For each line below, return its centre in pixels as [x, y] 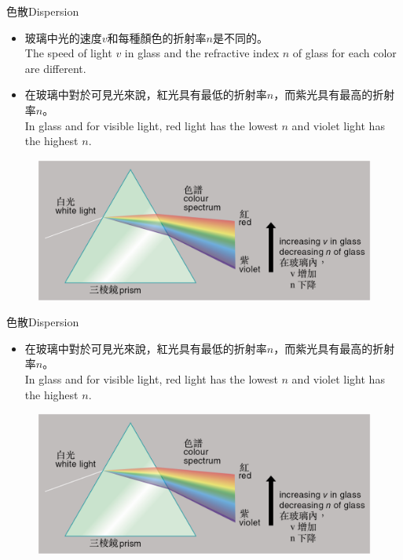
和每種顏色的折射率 [157, 37]
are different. [55, 68]
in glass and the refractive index [202, 53]
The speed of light [68, 53]
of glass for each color [344, 53]
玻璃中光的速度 [63, 37]
